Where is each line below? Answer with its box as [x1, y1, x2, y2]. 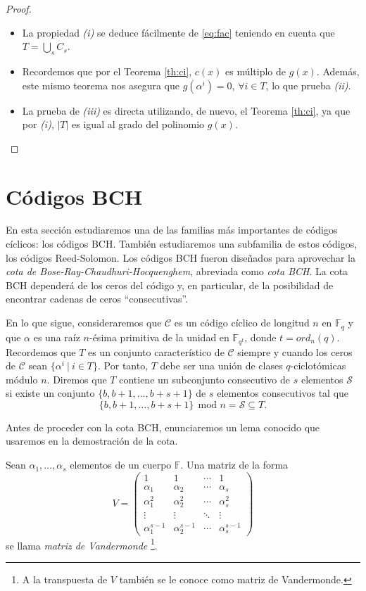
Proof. [6, 1, 32, 15]
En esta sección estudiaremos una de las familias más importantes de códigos [6, 222, 338, 237]
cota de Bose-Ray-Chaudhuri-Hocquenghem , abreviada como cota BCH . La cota [6, 264, 348, 279]
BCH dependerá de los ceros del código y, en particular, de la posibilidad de [6, 277, 334, 292]
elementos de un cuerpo [70, 457, 172, 472]
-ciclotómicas [290, 358, 346, 373]
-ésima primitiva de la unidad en [89, 329, 229, 344]
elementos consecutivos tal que [217, 386, 349, 400]
